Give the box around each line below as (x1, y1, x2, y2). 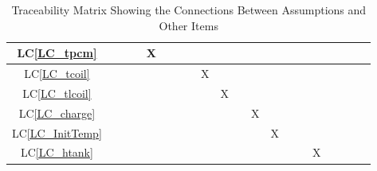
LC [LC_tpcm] (17, 45, 97, 61)
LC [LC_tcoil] (24, 65, 90, 82)
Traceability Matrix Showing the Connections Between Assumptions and (11, 2, 367, 17)
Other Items (159, 17, 218, 33)
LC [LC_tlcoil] (22, 84, 92, 101)
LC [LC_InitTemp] (12, 124, 102, 141)
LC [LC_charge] (18, 104, 96, 121)
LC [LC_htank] (20, 144, 93, 161)
